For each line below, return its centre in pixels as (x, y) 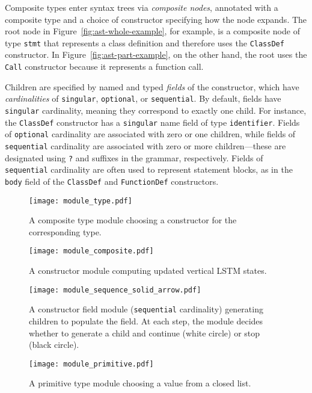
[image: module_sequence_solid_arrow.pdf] (115, 290)
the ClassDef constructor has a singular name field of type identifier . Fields (152, 122)
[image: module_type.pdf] (81, 201)
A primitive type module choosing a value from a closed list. (140, 383)
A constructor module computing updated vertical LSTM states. (148, 271)
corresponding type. (65, 231)
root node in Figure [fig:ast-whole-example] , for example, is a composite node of (152, 31)
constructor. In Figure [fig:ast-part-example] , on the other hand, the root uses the (156, 54)
